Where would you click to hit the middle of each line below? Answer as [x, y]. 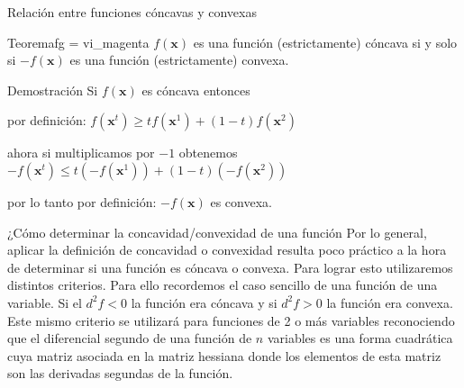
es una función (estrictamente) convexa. [179, 60]
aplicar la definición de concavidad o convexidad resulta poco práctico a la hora [227, 250]
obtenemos [208, 153]
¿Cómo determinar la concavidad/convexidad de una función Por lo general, [217, 232]
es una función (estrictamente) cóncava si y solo [325, 42]
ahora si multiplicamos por [81, 153]
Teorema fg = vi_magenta [78, 42]
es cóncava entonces [196, 90]
